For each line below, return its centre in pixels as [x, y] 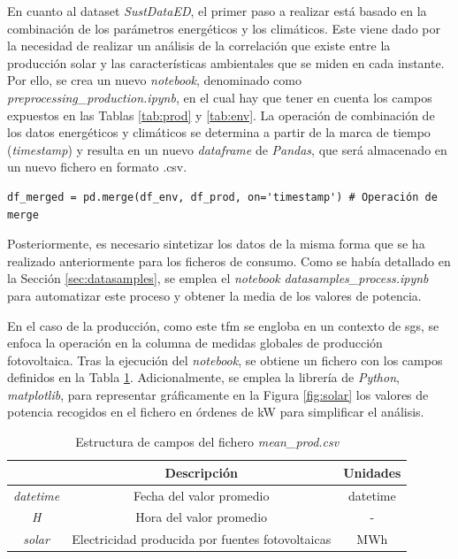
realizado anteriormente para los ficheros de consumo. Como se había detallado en [229, 260]
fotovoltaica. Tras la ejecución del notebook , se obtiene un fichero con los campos [225, 360]
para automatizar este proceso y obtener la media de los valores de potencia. [214, 295]
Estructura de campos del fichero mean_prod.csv [207, 442]
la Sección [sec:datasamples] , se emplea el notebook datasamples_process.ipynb [218, 278]
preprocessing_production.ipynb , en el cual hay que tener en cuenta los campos [220, 97]
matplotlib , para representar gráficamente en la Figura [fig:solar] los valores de [218, 394]
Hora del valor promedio [202, 517]
